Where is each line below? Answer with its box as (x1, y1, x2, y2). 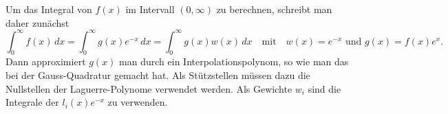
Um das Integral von (6, 2, 92, 16)
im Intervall (125, 2, 175, 16)
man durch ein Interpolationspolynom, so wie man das (119, 54, 349, 69)
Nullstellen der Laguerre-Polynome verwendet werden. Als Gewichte (6, 81, 292, 95)
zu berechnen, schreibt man (216, 2, 332, 16)
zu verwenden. (107, 95, 168, 109)
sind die (308, 81, 341, 95)
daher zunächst (6, 15, 70, 30)
